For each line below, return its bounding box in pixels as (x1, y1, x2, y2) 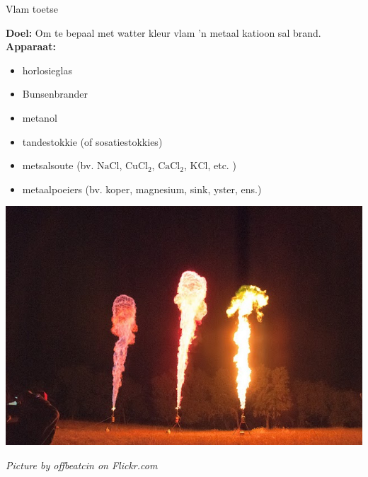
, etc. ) (207, 158, 236, 173)
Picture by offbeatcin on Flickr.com (6, 457, 158, 472)
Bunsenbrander (22, 86, 88, 101)
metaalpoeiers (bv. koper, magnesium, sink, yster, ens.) (22, 181, 262, 196)
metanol (22, 110, 57, 125)
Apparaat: (6, 39, 56, 54)
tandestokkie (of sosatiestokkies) (22, 134, 163, 149)
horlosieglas (22, 62, 72, 77)
